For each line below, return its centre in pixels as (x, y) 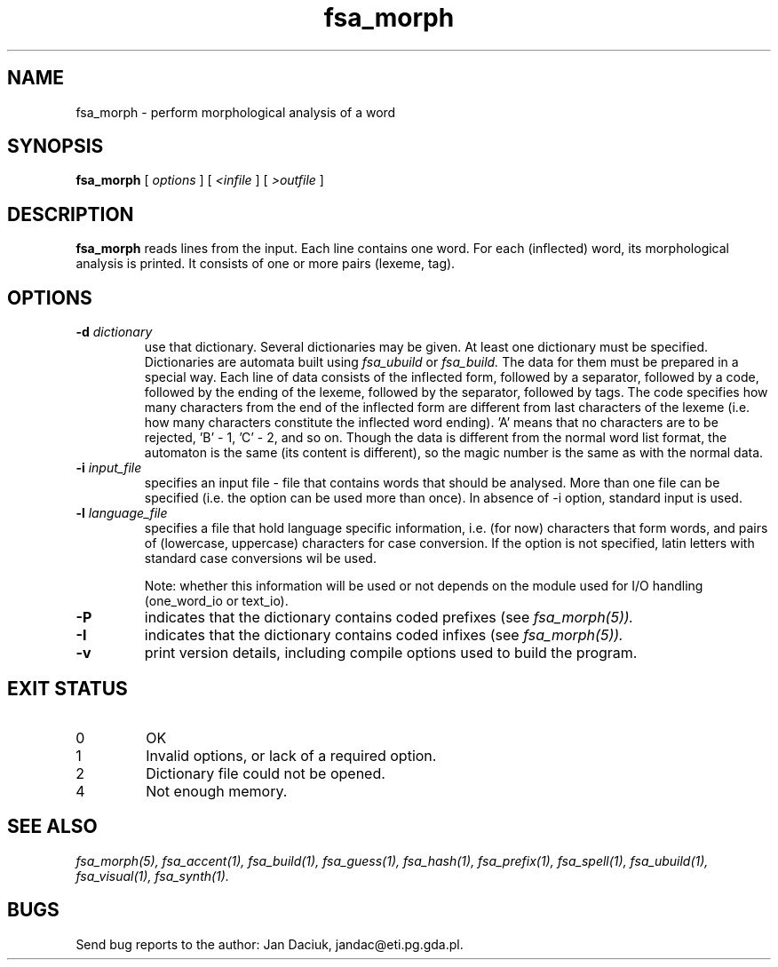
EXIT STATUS (67, 688)
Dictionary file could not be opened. (266, 773)
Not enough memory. (217, 791)
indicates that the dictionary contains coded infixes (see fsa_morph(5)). (384, 635)
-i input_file (109, 468)
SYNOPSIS (56, 147)
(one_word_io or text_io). (216, 601)
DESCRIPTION (71, 214)
